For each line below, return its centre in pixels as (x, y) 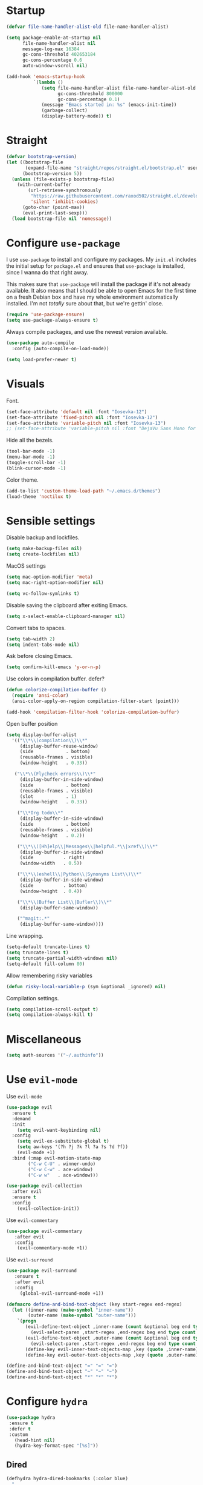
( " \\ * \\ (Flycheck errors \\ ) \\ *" (55, 774)
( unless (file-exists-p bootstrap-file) (63, 179)
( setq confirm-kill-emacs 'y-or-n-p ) (54, 667)
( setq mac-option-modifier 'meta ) (50, 577)
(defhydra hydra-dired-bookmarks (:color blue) (67, 1479)
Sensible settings (51, 521)
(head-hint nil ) (35, 1440)
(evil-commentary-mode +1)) (52, 1248)
